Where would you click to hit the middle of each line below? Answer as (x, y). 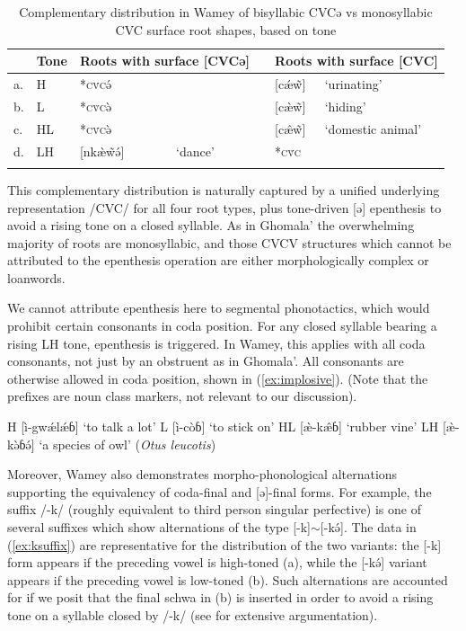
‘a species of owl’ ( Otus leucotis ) (127, 444)
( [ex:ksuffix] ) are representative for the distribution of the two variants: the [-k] (224, 544)
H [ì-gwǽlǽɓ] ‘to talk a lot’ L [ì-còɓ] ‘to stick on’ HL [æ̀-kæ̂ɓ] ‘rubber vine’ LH (223, 427)
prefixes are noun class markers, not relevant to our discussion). (182, 396)
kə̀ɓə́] (21, 444)
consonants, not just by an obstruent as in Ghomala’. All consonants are (206, 361)
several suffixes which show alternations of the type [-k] (159, 527)
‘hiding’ (345, 106)
